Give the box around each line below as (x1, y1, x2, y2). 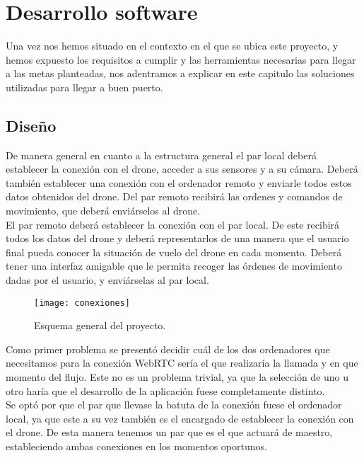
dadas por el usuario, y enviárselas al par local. (6, 273, 209, 287)
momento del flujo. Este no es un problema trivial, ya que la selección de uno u (6, 370, 349, 384)
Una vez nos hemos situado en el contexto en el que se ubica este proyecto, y (6, 38, 339, 53)
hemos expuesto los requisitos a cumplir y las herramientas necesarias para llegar (6, 52, 356, 67)
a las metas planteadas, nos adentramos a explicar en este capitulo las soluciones (6, 66, 355, 81)
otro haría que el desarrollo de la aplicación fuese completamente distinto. (6, 383, 325, 398)
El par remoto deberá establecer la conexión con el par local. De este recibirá (6, 217, 340, 231)
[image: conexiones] (34, 297, 131, 308)
